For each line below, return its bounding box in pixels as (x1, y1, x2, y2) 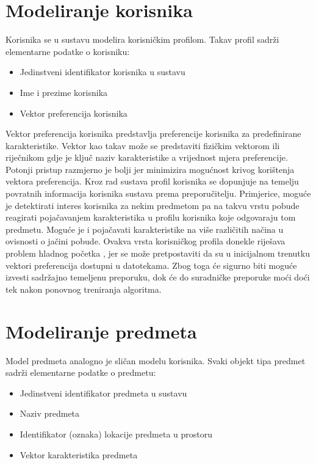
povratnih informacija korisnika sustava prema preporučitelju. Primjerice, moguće (5, 187, 311, 200)
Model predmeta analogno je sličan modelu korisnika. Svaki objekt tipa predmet (5, 354, 306, 367)
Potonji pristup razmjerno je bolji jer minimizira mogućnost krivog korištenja (5, 163, 295, 175)
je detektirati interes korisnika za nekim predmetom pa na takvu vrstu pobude (5, 199, 300, 211)
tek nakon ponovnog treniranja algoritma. (5, 282, 162, 295)
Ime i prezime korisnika (20, 86, 108, 98)
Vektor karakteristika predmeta (20, 448, 138, 461)
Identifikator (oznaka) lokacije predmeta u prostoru (20, 427, 213, 440)
